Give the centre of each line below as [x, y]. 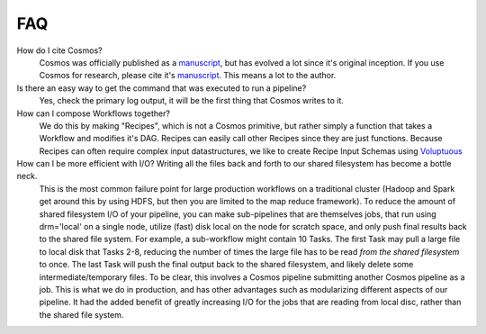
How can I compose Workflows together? [94, 113]
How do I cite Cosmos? [59, 50]
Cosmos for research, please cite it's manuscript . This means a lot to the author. [188, 76]
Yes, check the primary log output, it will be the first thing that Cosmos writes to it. [191, 101]
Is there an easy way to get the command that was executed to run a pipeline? [162, 88]
